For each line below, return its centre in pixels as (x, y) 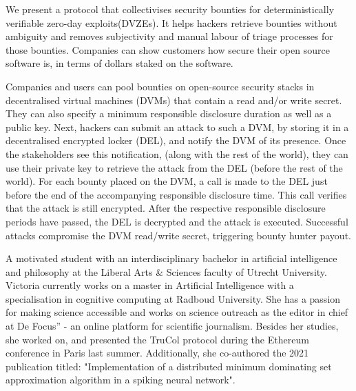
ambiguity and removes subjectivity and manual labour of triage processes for (169, 36)
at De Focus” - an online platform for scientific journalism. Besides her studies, (172, 326)
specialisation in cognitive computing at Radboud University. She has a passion (173, 298)
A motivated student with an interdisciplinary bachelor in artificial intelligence (171, 258)
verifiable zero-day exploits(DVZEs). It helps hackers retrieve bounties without (171, 22)
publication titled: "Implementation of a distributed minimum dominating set (169, 366)
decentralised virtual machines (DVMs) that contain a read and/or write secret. (174, 100)
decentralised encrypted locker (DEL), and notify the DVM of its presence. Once (176, 140)
